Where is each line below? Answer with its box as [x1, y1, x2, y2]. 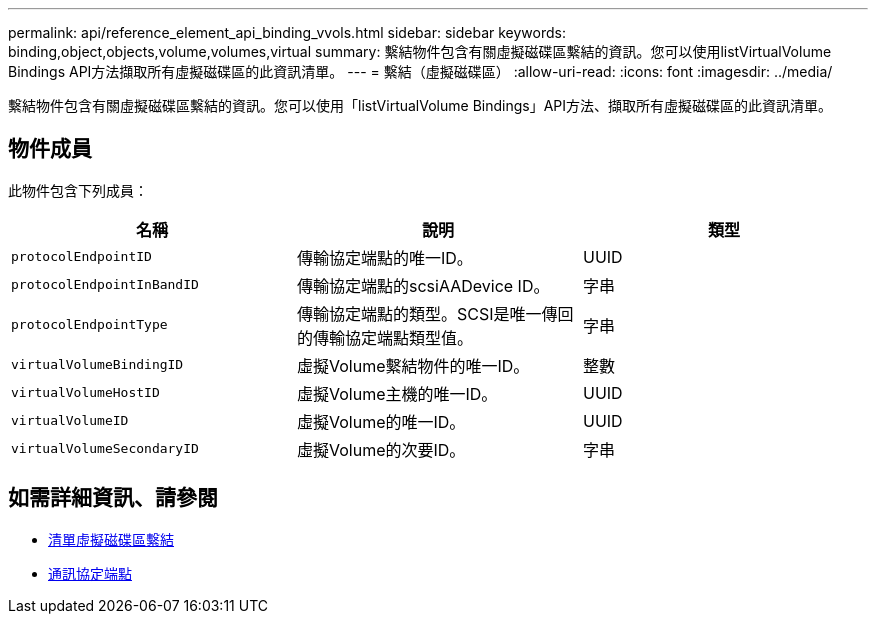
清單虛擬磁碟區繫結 [48, 530, 174, 548]
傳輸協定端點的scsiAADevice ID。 [296, 275, 550, 296]
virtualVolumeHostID [11, 385, 160, 401]
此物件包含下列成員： [8, 181, 148, 199]
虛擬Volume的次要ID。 [296, 439, 466, 460]
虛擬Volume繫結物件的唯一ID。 [296, 355, 530, 376]
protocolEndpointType [11, 317, 168, 333]
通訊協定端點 [48, 564, 132, 582]
